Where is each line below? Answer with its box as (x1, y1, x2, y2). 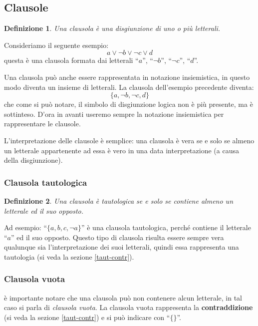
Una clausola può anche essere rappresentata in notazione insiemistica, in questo (4, 71, 250, 82)
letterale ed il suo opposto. (4, 205, 84, 216)
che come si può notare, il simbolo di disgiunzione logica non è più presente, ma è (4, 99, 253, 109)
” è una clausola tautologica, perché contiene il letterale (81, 222, 251, 233)
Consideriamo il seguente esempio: (4, 39, 109, 50)
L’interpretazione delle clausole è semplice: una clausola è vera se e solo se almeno (4, 135, 255, 145)
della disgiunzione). (4, 155, 63, 165)
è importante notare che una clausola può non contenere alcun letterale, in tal (4, 292, 243, 303)
